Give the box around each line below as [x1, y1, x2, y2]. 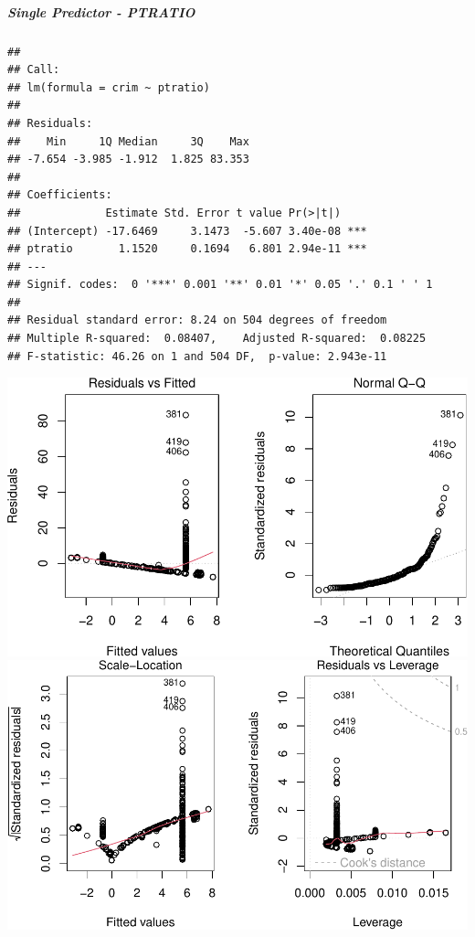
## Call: [7, 63, 60, 77]
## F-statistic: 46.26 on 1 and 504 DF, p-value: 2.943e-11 [7, 349, 387, 363]
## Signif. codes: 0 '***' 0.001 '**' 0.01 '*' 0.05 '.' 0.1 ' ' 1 [7, 278, 433, 292]
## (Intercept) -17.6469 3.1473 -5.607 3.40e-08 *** [7, 224, 367, 238]
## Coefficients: [7, 188, 112, 202]
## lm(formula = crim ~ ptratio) [7, 80, 210, 94]
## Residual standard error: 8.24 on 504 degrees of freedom [7, 314, 387, 327]
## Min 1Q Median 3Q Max [7, 134, 249, 148]
